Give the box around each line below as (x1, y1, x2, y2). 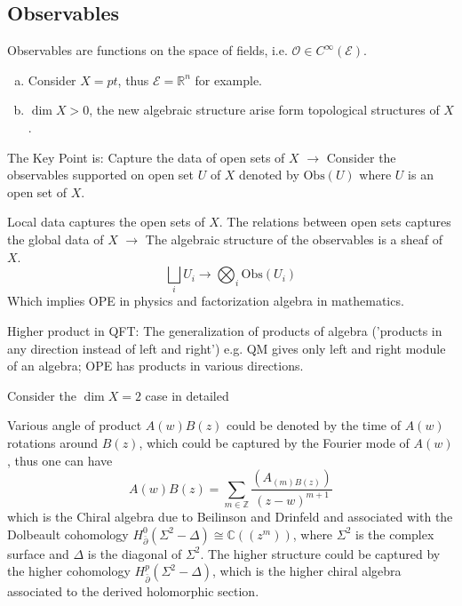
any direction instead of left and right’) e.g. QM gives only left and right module (7, 339, 446, 357)
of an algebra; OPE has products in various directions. (7, 356, 304, 375)
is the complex (355, 524, 434, 543)
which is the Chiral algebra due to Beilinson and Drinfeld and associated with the (7, 506, 453, 525)
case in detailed (145, 386, 229, 404)
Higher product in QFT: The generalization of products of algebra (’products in (7, 322, 442, 340)
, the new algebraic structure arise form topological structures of (89, 100, 440, 119)
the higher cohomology (7, 562, 131, 580)
